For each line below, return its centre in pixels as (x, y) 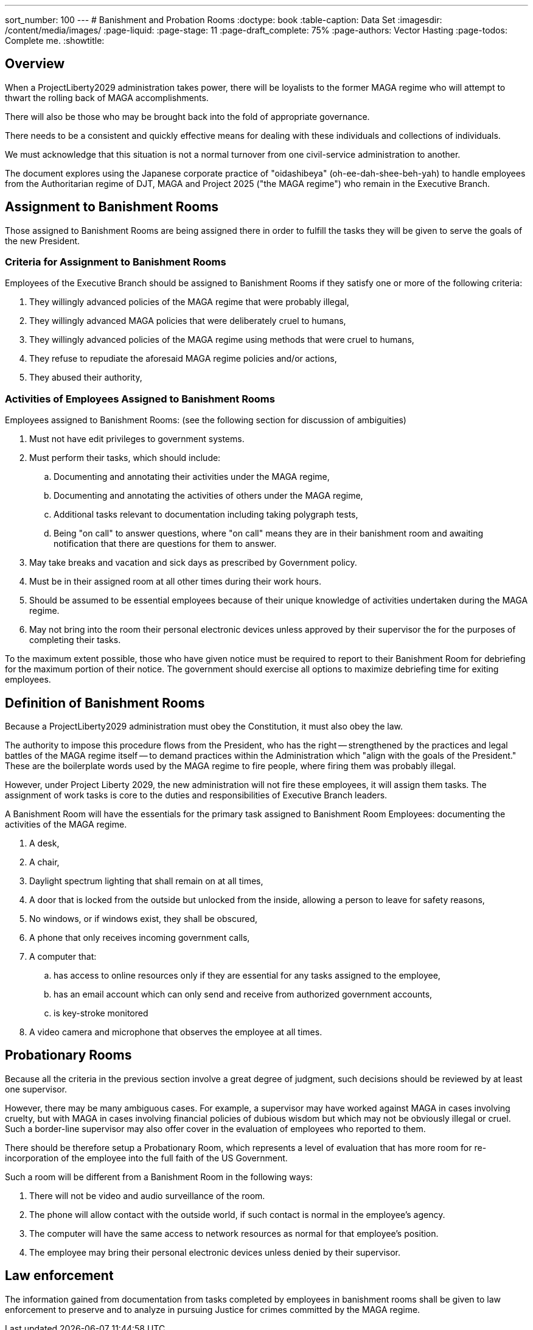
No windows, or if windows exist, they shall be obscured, (143, 919)
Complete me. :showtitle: (55, 40)
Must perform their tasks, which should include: (125, 458)
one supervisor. (36, 1089)
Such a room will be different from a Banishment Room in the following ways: (159, 1177)
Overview (35, 64)
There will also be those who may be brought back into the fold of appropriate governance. (187, 116)
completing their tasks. (75, 640)
